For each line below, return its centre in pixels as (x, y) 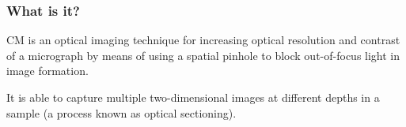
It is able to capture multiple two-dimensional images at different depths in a (193, 97)
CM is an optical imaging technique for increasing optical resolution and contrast (203, 40)
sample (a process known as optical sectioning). (121, 112)
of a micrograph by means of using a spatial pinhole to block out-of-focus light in (203, 55)
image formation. (47, 71)
